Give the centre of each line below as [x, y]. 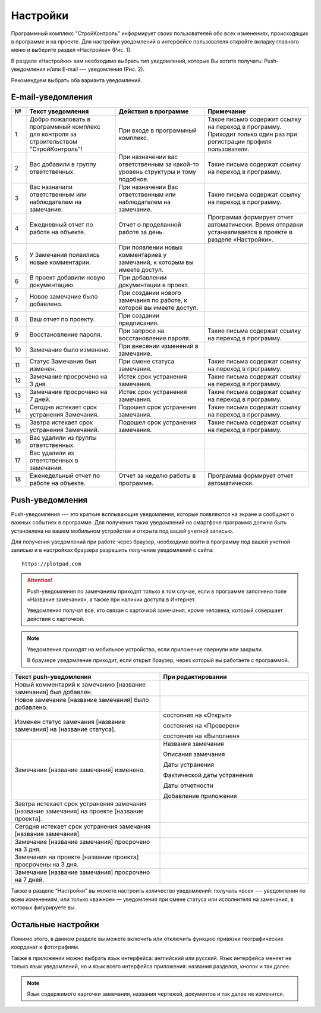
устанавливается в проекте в [250, 232]
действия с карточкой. [56, 619]
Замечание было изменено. [70, 350]
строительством [53, 142]
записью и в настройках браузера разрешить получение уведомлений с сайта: [112, 550]
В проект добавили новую [67, 278]
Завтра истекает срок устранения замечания [81, 804]
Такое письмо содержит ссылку [254, 119]
